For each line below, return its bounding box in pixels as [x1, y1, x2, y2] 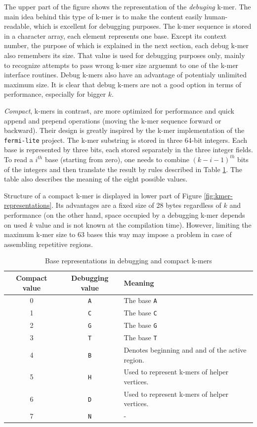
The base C [124, 307, 157, 318]
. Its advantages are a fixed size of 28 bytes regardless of [51, 200, 221, 210]
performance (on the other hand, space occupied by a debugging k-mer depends [4, 209, 245, 220]
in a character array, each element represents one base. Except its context [4, 30, 227, 41]
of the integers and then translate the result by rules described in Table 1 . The [4, 164, 243, 174]
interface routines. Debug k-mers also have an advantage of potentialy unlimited [4, 69, 247, 80]
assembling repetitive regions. [4, 239, 93, 249]
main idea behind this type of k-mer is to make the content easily [4, 11, 203, 21]
